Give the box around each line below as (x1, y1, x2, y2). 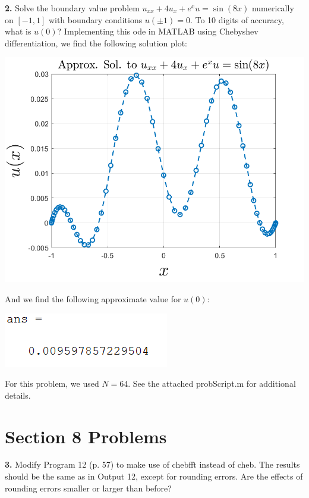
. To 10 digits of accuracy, (190, 13, 284, 26)
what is (5, 25, 31, 37)
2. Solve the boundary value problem (5, 2, 140, 14)
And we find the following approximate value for (5, 292, 181, 305)
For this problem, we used (5, 377, 99, 390)
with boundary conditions (48, 13, 143, 26)
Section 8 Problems (5, 424, 167, 448)
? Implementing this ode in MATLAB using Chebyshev (57, 25, 258, 37)
